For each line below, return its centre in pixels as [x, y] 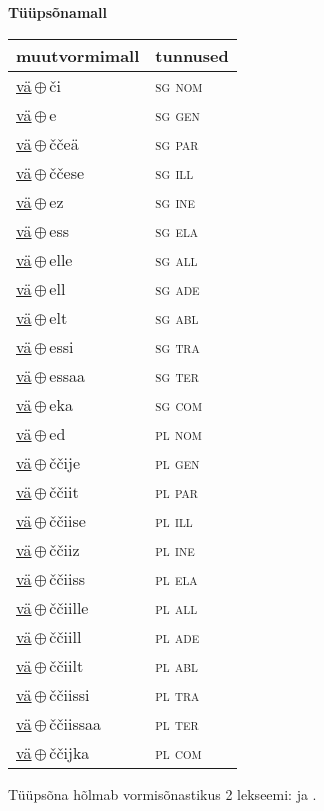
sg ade [177, 288]
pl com [178, 752]
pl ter [177, 723]
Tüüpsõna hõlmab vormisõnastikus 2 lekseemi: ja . [162, 793]
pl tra [177, 694]
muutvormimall [78, 55]
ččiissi [69, 694]
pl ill [174, 520]
